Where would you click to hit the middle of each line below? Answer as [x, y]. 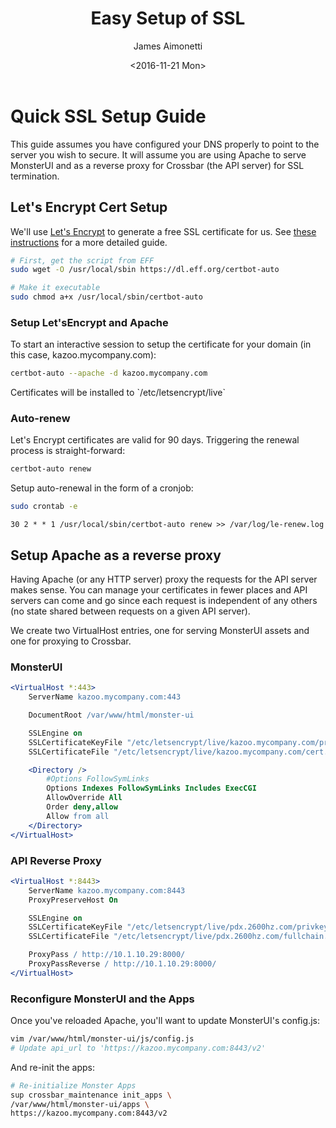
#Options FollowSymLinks [98, 779]
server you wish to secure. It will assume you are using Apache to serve [158, 154]
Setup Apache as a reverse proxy [116, 555]
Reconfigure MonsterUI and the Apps [102, 999]
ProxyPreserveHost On [73, 900]
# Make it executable [55, 288]
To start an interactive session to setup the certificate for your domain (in [161, 344]
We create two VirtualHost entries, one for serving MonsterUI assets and [160, 631]
